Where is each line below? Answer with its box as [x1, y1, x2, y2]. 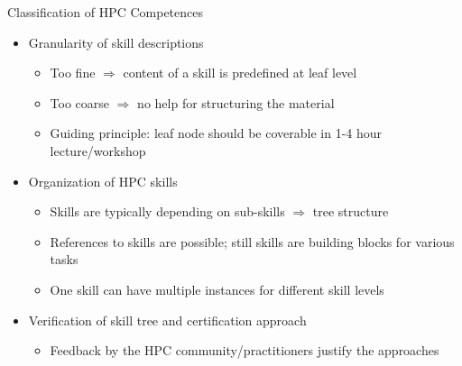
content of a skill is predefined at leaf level [123, 63, 357, 82]
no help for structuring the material [137, 93, 335, 112]
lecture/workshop [50, 141, 146, 160]
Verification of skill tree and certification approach [28, 310, 307, 329]
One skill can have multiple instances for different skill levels [50, 279, 384, 298]
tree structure [312, 202, 389, 221]
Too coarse [50, 93, 110, 112]
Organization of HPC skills [28, 171, 178, 190]
